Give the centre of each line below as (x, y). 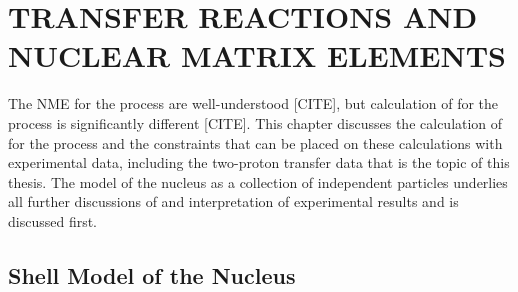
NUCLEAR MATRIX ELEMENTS (257, 55)
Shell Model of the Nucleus (152, 274)
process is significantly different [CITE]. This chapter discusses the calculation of (255, 122)
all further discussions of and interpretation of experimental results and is (233, 201)
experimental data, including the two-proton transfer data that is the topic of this (259, 162)
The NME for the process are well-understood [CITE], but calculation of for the (253, 103)
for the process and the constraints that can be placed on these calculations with (255, 142)
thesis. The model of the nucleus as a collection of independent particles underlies (258, 181)
